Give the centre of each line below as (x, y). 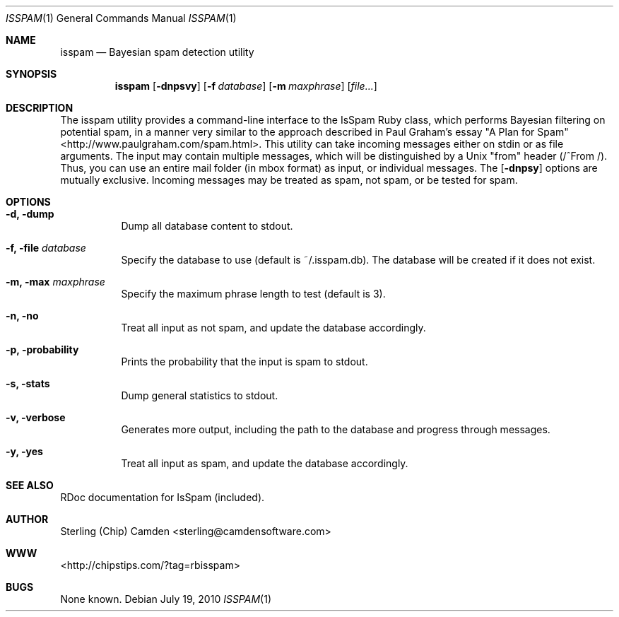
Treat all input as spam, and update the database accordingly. (265, 463)
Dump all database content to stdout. (207, 226)
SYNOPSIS (31, 74)
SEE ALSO (30, 485)
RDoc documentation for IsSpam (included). (163, 497)
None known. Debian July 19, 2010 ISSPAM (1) (166, 599)
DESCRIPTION (40, 108)
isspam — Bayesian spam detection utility (157, 52)
